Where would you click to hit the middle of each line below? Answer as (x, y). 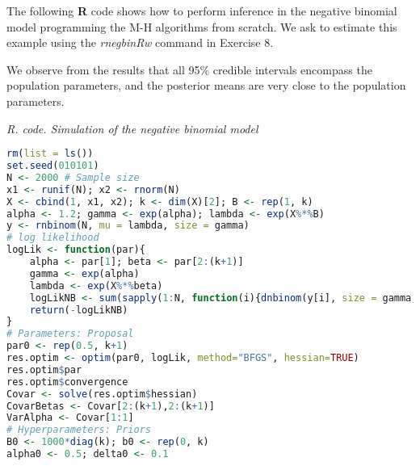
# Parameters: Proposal (70, 334)
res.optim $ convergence (67, 382)
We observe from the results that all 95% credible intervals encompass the (189, 69)
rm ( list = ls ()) (50, 154)
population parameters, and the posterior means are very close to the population (206, 85)
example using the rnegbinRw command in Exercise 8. (140, 42)
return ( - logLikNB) (79, 310)
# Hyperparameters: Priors (79, 430)
